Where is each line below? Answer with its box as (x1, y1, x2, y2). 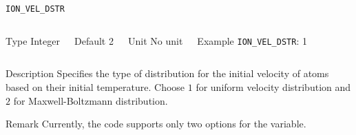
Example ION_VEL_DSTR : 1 (197, 33, 307, 48)
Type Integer (6, 33, 60, 48)
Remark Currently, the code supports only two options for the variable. (6, 116, 306, 131)
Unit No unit (127, 33, 183, 48)
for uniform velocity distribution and (196, 79, 351, 94)
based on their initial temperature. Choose (6, 79, 185, 94)
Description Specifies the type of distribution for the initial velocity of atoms (6, 66, 329, 81)
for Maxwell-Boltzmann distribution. (13, 93, 168, 107)
